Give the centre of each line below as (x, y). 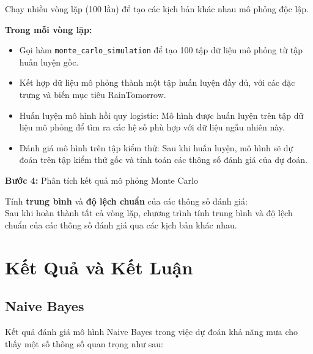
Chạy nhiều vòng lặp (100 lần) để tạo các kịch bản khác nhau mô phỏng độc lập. (157, 9)
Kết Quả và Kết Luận (99, 267)
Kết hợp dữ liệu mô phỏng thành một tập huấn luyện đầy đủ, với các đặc (157, 82)
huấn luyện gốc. (49, 62)
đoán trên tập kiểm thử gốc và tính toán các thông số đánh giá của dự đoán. (163, 160)
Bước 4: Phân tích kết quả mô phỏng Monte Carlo (101, 180)
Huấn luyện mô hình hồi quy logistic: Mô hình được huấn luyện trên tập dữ (161, 115)
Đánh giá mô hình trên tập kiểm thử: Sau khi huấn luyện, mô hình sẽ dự (156, 147)
